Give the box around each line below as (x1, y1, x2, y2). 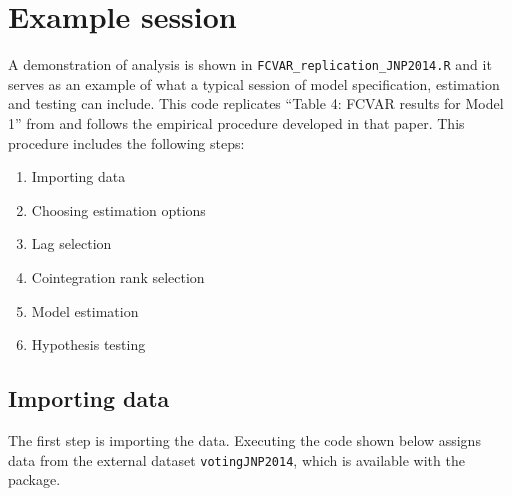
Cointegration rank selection (31, 266, 205, 287)
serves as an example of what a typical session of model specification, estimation (8, 73, 500, 94)
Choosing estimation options (31, 199, 206, 220)
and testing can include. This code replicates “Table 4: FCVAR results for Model (8, 93, 504, 114)
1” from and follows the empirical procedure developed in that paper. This (8, 112, 465, 133)
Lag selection (31, 233, 112, 254)
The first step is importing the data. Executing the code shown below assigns (8, 429, 481, 450)
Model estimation (31, 300, 139, 321)
